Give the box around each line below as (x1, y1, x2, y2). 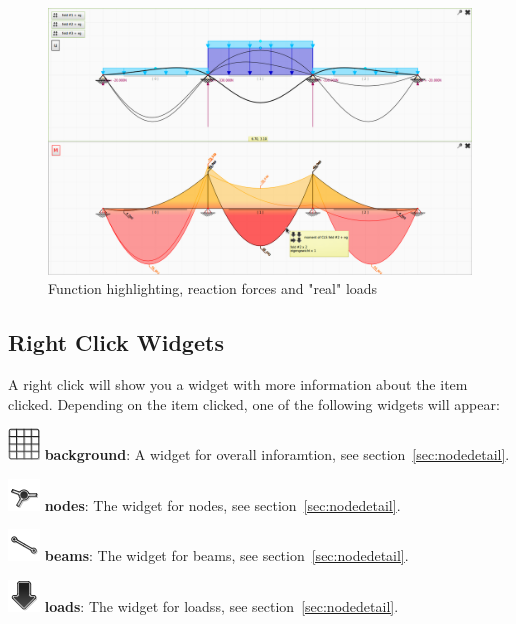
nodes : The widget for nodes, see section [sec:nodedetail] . (44, 494, 401, 515)
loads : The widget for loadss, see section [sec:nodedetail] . (44, 596, 399, 617)
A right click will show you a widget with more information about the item (8, 374, 468, 395)
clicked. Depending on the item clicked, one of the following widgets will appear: (8, 393, 500, 414)
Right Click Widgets (8, 327, 224, 358)
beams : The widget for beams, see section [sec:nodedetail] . (44, 545, 409, 566)
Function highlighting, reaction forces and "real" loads (48, 278, 378, 299)
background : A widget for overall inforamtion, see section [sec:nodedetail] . (44, 444, 510, 465)
